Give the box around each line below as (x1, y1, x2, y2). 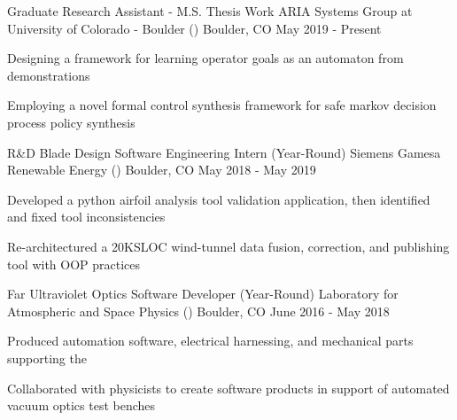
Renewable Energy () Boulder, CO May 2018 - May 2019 (7, 160, 316, 179)
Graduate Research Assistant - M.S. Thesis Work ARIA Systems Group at (7, 2, 413, 19)
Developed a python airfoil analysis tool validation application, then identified (7, 190, 430, 208)
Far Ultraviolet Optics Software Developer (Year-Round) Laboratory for (7, 284, 399, 303)
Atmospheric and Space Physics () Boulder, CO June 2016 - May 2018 (7, 301, 390, 320)
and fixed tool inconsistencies (7, 207, 166, 226)
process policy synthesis (7, 113, 136, 131)
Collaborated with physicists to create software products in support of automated (7, 378, 450, 397)
